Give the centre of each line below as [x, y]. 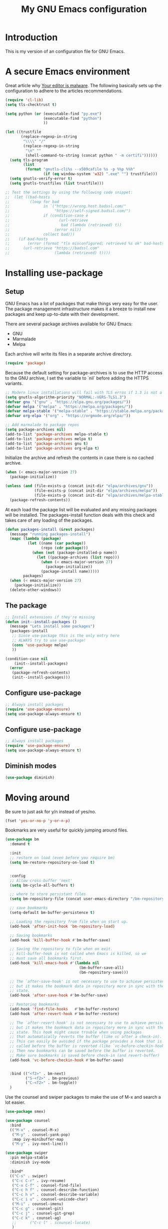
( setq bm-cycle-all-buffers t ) [42, 885]
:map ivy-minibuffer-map [38, 1139]
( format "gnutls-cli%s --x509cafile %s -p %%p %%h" [80, 169]
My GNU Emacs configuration [84, 9]
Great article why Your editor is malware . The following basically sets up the [83, 85]
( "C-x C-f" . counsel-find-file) [46, 1185]
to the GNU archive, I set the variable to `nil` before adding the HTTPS [77, 378]
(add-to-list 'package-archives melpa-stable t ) [57, 434]
